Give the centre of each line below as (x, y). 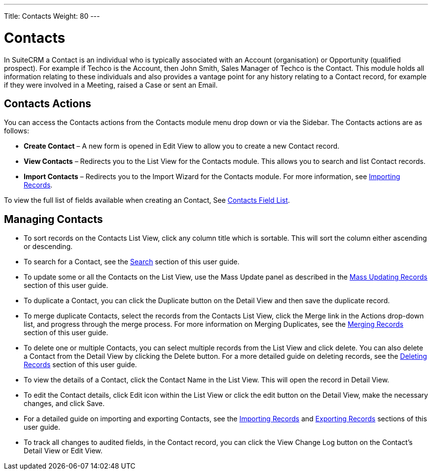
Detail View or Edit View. (63, 451)
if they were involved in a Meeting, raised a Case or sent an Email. (111, 85)
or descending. (48, 247)
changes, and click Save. (64, 404)
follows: (17, 131)
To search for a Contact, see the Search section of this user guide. (132, 262)
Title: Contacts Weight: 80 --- (52, 16)
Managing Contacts (54, 219)
